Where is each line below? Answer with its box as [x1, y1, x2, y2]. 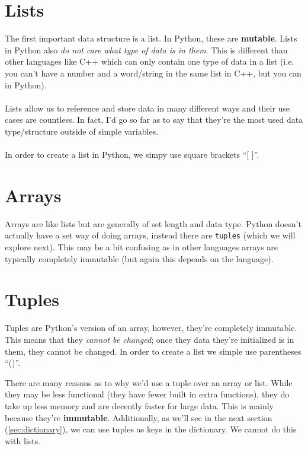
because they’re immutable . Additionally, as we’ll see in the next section [5, 411, 272, 423]
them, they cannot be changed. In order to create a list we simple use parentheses [5, 345, 301, 357]
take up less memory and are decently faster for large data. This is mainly [5, 399, 274, 412]
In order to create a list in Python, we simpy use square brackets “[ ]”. [5, 148, 259, 161]
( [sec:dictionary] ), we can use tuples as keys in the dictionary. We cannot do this [5, 423, 297, 435]
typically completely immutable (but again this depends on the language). [5, 252, 274, 265]
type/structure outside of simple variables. [5, 125, 159, 137]
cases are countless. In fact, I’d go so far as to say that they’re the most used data [5, 113, 303, 126]
